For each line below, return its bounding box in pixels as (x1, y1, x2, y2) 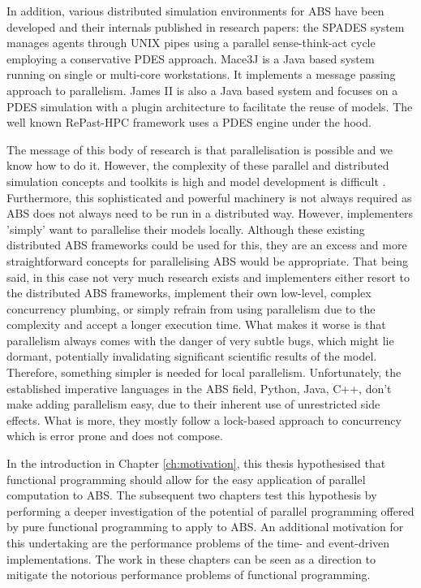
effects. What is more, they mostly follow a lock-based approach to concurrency (6, 411, 402, 428)
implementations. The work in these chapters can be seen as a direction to (6, 550, 376, 567)
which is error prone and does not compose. (6, 427, 223, 444)
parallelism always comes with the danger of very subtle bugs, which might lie (6, 331, 394, 348)
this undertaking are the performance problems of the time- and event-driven (6, 534, 390, 551)
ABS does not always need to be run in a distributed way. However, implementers (6, 205, 414, 222)
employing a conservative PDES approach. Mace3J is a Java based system (6, 50, 375, 67)
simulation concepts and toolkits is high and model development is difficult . (6, 172, 386, 189)
